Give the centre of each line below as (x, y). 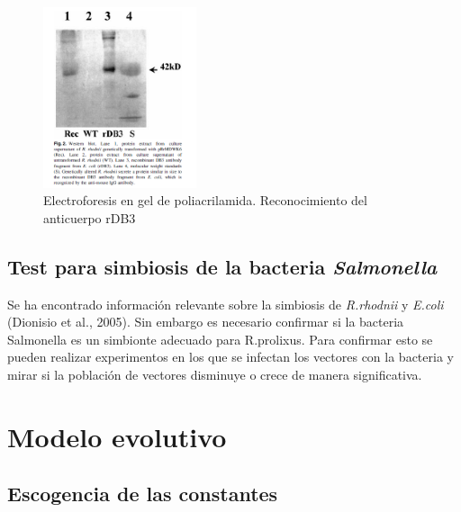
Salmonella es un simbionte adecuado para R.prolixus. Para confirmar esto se (220, 339)
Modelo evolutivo (117, 436)
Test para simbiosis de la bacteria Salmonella (222, 266)
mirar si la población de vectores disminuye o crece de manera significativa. (215, 374)
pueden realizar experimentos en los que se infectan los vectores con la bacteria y (230, 357)
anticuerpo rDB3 (90, 217)
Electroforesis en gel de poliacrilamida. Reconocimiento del (205, 200)
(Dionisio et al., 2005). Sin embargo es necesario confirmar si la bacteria (206, 322)
